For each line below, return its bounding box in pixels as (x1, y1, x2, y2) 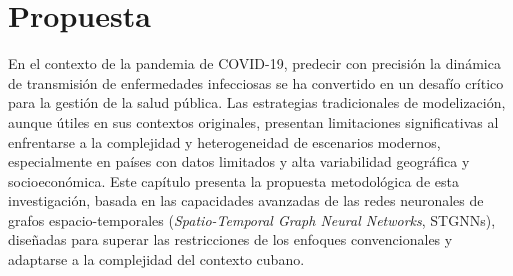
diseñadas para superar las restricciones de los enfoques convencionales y (8, 229, 453, 250)
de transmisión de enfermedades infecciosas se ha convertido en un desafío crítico (8, 72, 504, 93)
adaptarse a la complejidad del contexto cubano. (8, 249, 305, 270)
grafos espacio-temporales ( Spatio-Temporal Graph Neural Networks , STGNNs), (8, 209, 496, 230)
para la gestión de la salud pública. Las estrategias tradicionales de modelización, (8, 92, 506, 113)
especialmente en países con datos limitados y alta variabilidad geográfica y (8, 151, 470, 172)
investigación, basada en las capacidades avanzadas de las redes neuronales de (8, 190, 484, 211)
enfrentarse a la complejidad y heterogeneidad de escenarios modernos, (8, 131, 441, 152)
